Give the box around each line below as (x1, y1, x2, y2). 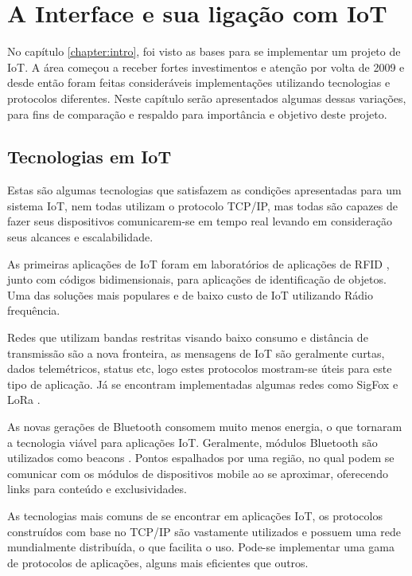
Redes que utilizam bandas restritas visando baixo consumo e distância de (7, 329, 368, 346)
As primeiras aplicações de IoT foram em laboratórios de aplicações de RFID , (7, 255, 390, 272)
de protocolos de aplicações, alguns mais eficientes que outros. (7, 554, 309, 570)
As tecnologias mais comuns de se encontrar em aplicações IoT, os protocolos (7, 507, 383, 523)
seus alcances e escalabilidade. (7, 229, 154, 245)
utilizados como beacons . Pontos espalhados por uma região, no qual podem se (7, 449, 395, 466)
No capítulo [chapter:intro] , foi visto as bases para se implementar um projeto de (7, 43, 401, 60)
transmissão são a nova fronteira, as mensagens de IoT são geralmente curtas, (7, 344, 385, 361)
